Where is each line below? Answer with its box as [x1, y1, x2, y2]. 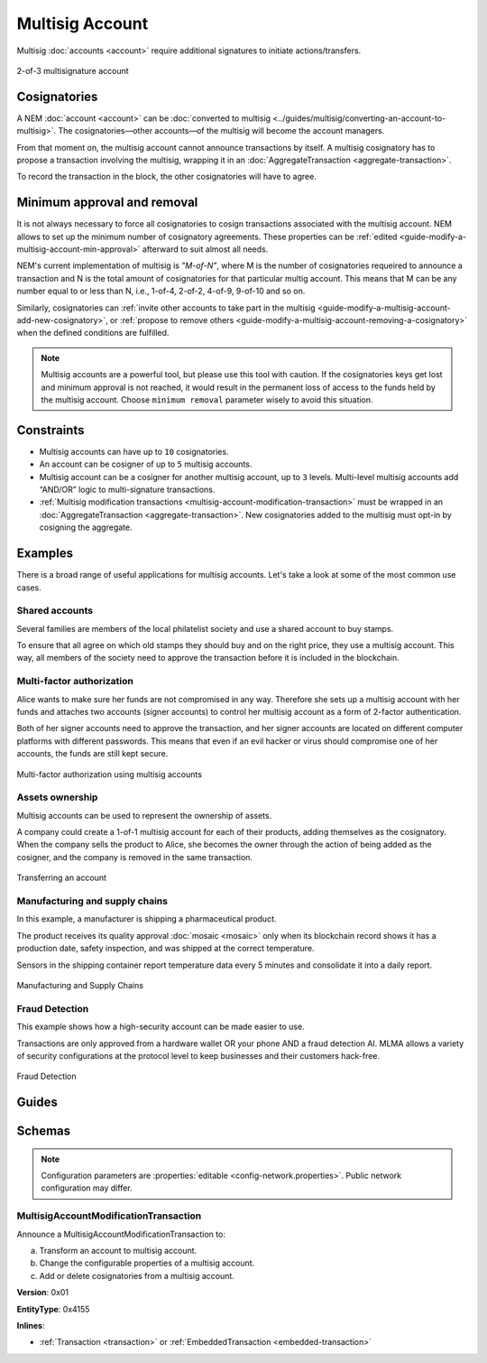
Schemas [16, 1124, 71, 1139]
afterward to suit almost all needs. [142, 244, 269, 255]
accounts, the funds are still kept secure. [16, 748, 169, 759]
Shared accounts [16, 605, 94, 617]
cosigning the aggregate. [39, 522, 133, 533]
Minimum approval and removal [16, 195, 198, 210]
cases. [16, 582, 41, 593]
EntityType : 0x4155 [16, 1303, 90, 1314]
